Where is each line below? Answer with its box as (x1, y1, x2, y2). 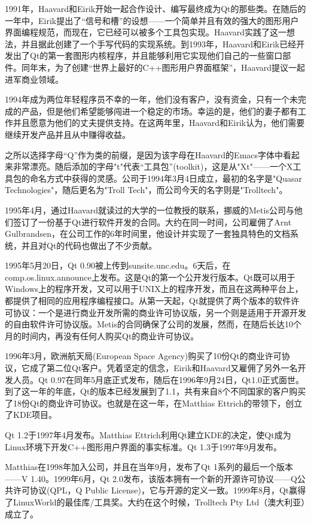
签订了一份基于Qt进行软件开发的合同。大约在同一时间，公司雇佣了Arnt (13, 215, 292, 228)
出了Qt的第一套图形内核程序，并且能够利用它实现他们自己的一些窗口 (13, 49, 283, 62)
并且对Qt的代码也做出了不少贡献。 (21, 239, 157, 251)
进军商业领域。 (5, 73, 63, 85)
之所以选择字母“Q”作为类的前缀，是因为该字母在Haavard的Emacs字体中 (5, 148, 283, 161)
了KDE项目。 (5, 408, 57, 421)
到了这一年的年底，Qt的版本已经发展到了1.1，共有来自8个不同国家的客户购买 (5, 385, 306, 397)
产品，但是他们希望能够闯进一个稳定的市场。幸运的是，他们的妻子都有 (21, 104, 298, 117)
